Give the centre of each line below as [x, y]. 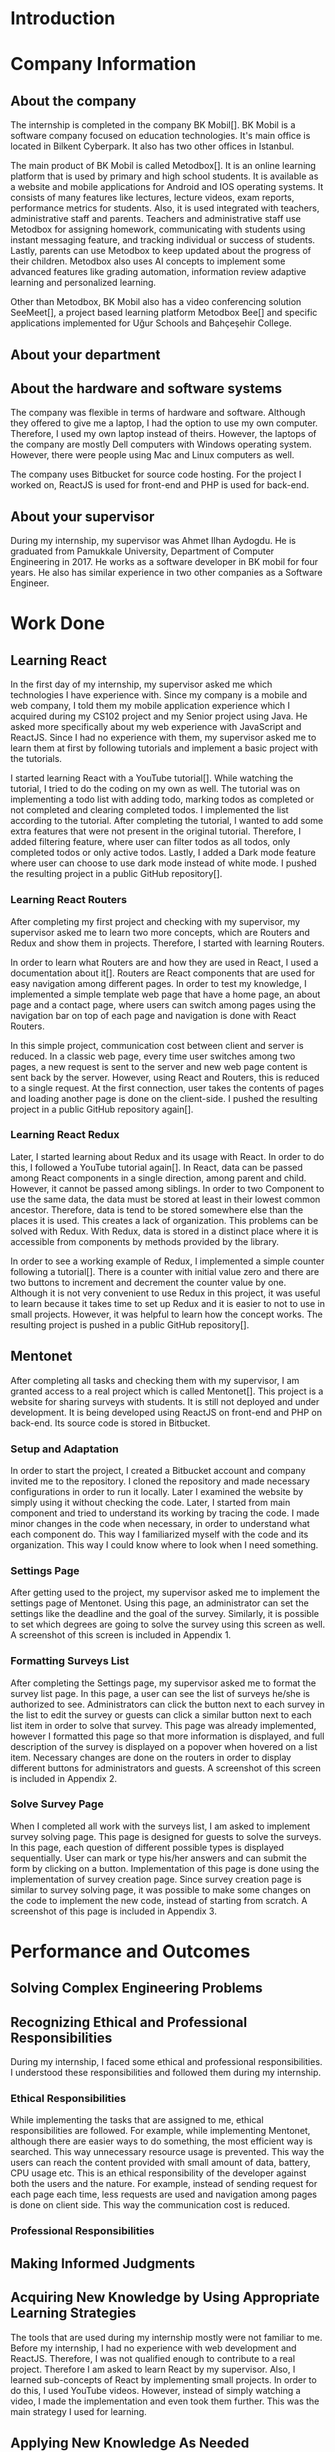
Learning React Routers [69, 900]
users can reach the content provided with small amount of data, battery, [160, 2163]
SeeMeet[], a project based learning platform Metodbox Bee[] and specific [164, 313]
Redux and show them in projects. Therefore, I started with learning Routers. [167, 943]
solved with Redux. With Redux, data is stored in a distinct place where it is [164, 1231]
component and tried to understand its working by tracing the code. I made [165, 1513]
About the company [73, 100]
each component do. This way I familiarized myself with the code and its [159, 1534]
